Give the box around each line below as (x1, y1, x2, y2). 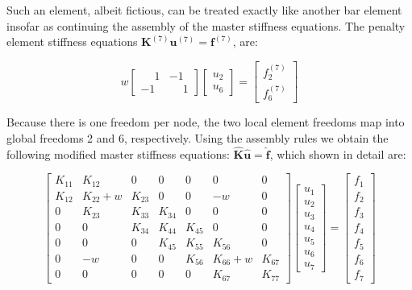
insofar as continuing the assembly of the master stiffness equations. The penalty (6, 17, 406, 34)
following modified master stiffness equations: (6, 145, 230, 162)
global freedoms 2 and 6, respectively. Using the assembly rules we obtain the (6, 129, 389, 146)
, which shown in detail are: (269, 145, 406, 162)
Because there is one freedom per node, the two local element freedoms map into (6, 114, 405, 130)
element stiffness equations (6, 33, 138, 50)
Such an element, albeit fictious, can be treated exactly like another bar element (6, 2, 402, 18)
